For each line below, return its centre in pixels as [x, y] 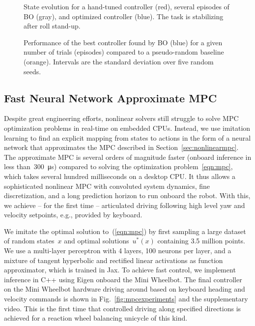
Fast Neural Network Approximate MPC [111, 98]
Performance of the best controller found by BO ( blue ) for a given [123, 42]
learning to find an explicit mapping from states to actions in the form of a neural [127, 137]
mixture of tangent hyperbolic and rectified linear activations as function [113, 260]
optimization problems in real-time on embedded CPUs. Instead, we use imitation [127, 128]
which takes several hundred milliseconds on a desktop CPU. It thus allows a [120, 176]
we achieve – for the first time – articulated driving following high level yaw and [125, 205]
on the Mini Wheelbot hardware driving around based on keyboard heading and [125, 289]
